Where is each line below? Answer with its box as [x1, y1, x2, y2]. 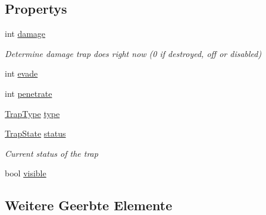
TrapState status [5, 127, 66, 140]
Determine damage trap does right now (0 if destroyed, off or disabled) [5, 47, 262, 59]
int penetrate [5, 87, 52, 99]
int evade [5, 67, 38, 80]
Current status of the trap [5, 147, 98, 159]
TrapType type [5, 107, 60, 119]
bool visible [5, 167, 46, 179]
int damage [5, 27, 46, 40]
